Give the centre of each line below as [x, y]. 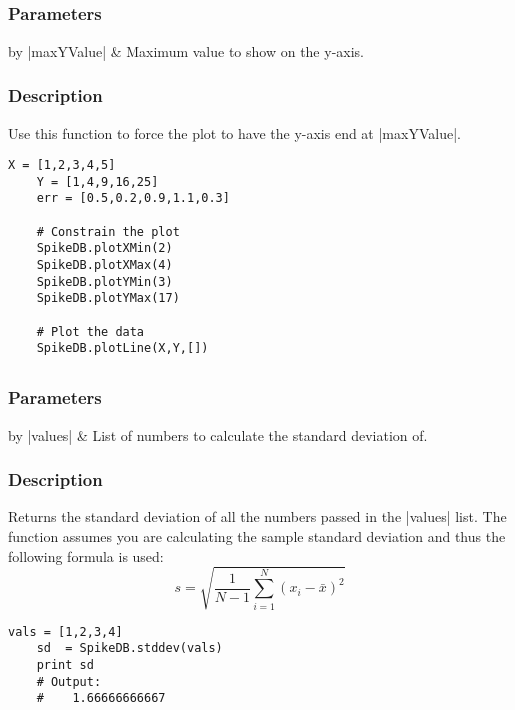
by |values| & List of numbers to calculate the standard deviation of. [218, 434]
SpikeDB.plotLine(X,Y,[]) [122, 348]
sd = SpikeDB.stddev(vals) [129, 648]
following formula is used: [86, 555]
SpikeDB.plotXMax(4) [104, 265]
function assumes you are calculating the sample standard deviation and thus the [257, 536]
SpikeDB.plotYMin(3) [104, 281]
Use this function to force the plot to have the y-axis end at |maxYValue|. [234, 132]
